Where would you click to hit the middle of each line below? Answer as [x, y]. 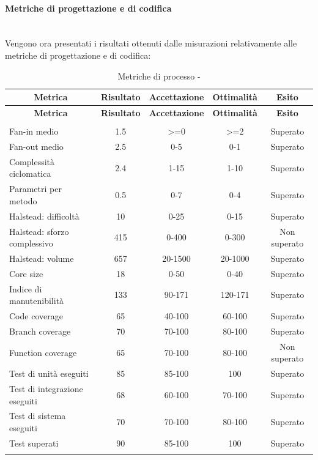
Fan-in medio [34, 131]
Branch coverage [40, 331]
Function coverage [43, 352]
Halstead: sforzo [39, 231]
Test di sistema [38, 416]
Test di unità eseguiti [49, 373]
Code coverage [36, 316]
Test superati [34, 443]
